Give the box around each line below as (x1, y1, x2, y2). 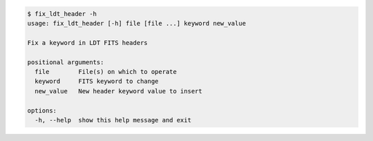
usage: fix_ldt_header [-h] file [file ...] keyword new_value (27, 19, 247, 27)
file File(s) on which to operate (35, 68, 178, 75)
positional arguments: (27, 58, 104, 66)
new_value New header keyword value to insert (35, 87, 203, 95)
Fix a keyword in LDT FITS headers (27, 39, 148, 46)
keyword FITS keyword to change (35, 77, 159, 86)
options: (27, 106, 57, 114)
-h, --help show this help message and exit (35, 116, 191, 124)
